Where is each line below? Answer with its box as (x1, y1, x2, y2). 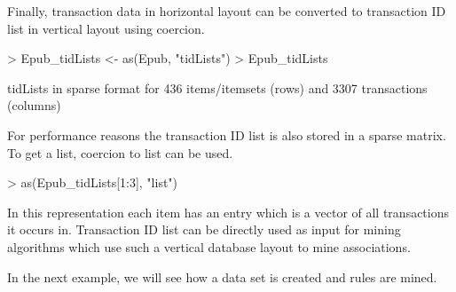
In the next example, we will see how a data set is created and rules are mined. (7, 267, 437, 286)
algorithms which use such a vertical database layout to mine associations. (7, 237, 411, 256)
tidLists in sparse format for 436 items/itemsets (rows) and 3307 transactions (7, 78, 428, 97)
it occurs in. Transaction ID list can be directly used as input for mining (7, 220, 401, 239)
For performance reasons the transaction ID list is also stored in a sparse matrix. (7, 125, 446, 144)
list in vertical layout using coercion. (7, 19, 205, 37)
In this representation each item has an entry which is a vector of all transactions (7, 202, 450, 221)
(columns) (7, 96, 61, 114)
